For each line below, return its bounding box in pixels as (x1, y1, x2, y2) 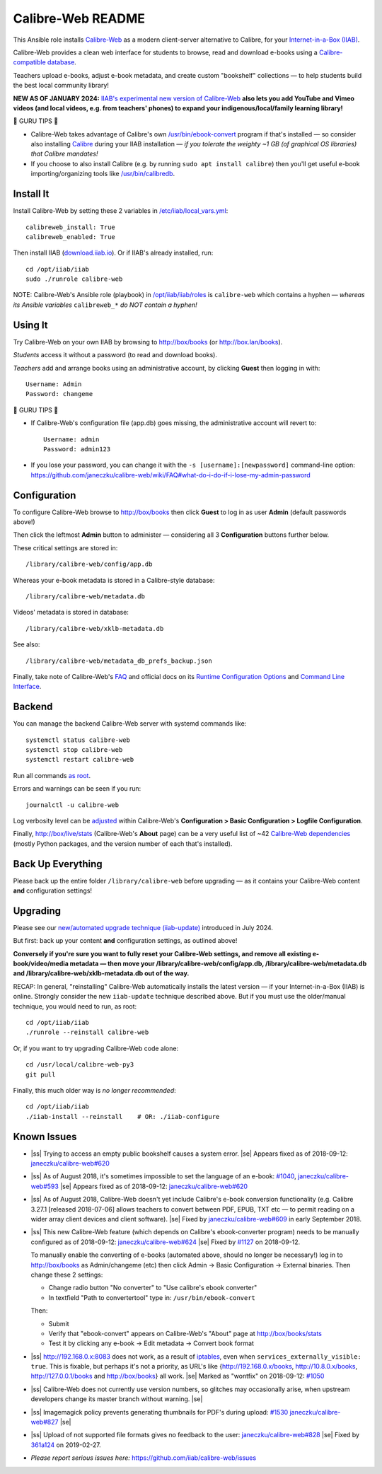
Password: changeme (25, 390, 93, 398)
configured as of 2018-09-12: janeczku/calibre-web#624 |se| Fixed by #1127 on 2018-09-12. (30, 1238, 301, 1246)
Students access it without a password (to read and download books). (13, 351, 217, 359)
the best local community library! (13, 81, 110, 90)
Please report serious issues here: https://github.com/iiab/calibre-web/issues (30, 1453, 257, 1462)
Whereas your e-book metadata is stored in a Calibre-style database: (13, 576, 215, 584)
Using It (13, 319, 49, 331)
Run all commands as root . (13, 771, 91, 779)
